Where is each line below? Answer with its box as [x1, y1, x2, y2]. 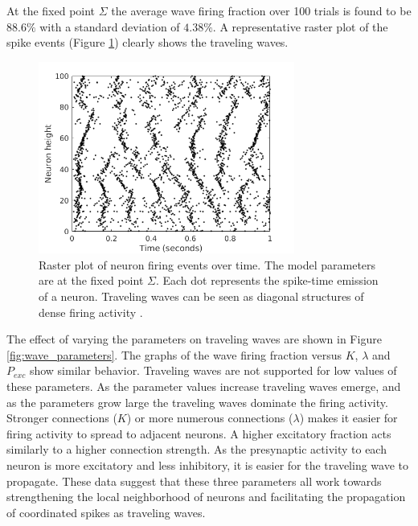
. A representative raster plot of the [212, 18, 388, 35]
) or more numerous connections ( [126, 409, 293, 426]
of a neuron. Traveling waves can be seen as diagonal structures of [39, 288, 364, 305]
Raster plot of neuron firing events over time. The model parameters [39, 256, 376, 273]
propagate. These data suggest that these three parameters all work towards [6, 472, 382, 489]
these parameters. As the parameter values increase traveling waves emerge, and [6, 378, 401, 395]
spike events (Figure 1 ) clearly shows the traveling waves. [6, 34, 289, 51]
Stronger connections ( [6, 409, 117, 426]
